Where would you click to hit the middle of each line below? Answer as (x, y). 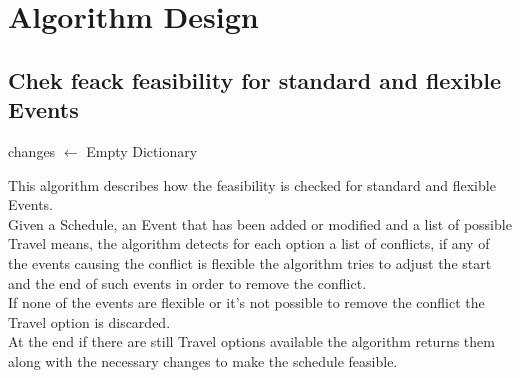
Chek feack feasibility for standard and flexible (255, 79)
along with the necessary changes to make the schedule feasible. (203, 360)
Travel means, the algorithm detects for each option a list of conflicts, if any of (249, 243)
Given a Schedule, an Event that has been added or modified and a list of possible (260, 223)
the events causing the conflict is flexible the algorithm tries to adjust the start (250, 262)
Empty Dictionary (142, 150)
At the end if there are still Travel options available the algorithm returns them (251, 341)
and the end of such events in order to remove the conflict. (187, 282)
